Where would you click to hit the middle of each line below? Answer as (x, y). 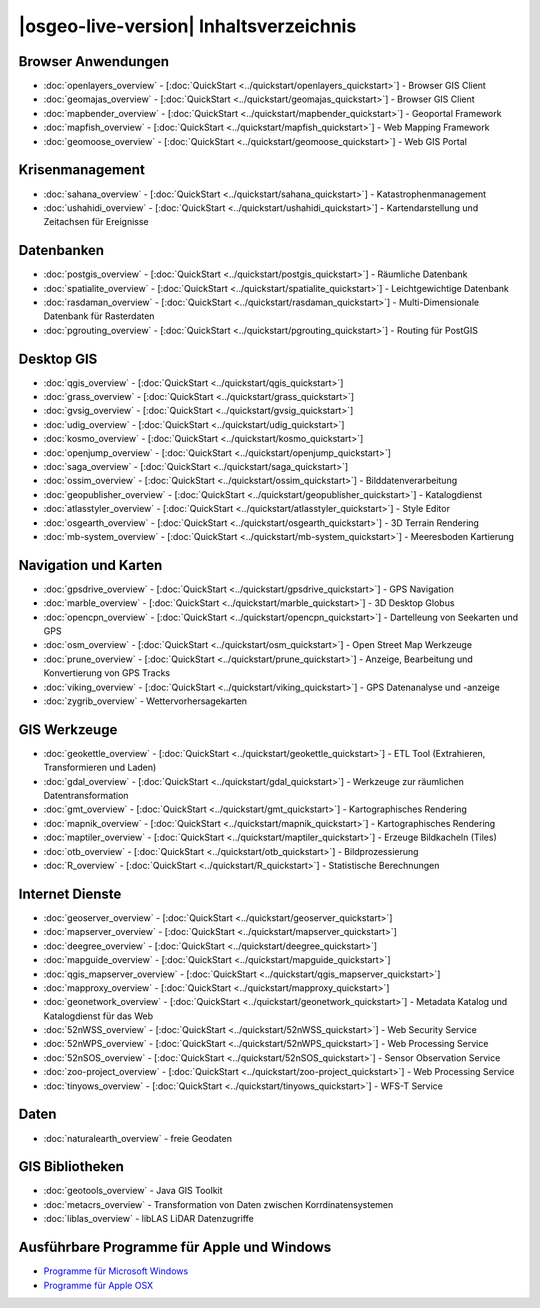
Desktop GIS (58, 358)
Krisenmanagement (81, 170)
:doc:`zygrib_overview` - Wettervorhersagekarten (145, 701)
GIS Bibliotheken (71, 1166)
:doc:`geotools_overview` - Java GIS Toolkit (133, 1191)
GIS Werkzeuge (68, 729)
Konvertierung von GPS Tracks (106, 673)
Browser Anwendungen (94, 61)
